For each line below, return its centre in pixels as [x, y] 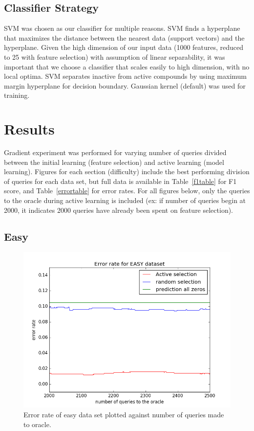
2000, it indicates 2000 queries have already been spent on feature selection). [119, 210]
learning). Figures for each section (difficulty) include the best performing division [127, 171]
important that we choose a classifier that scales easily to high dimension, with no [127, 66]
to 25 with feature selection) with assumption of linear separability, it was [115, 57]
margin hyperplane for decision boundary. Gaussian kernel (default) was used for [125, 85]
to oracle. [37, 424]
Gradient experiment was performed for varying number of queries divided [115, 152]
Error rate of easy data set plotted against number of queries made [124, 415]
